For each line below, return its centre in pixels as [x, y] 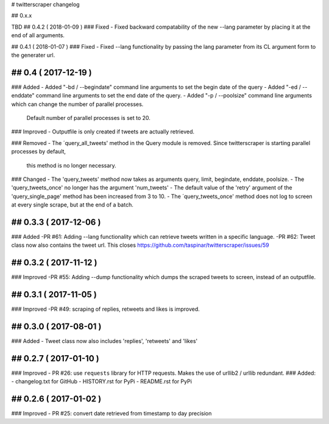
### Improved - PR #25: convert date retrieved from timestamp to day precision [111, 414]
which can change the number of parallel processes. [77, 104]
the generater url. [33, 55]
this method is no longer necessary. [72, 165]
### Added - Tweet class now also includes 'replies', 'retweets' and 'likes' [104, 341]
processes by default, [39, 152]
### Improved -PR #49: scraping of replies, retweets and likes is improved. [106, 309]
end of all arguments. [38, 35]
